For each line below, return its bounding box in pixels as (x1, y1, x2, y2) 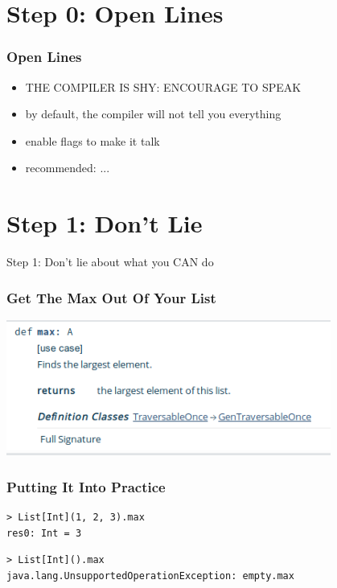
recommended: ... (25, 159, 110, 176)
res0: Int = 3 (6, 527, 82, 539)
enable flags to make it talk (25, 132, 160, 149)
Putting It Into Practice (6, 476, 166, 496)
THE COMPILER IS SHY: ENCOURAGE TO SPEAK (25, 78, 302, 95)
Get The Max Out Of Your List (6, 287, 216, 307)
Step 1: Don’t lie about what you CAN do (6, 253, 214, 270)
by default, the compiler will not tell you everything (25, 105, 282, 122)
